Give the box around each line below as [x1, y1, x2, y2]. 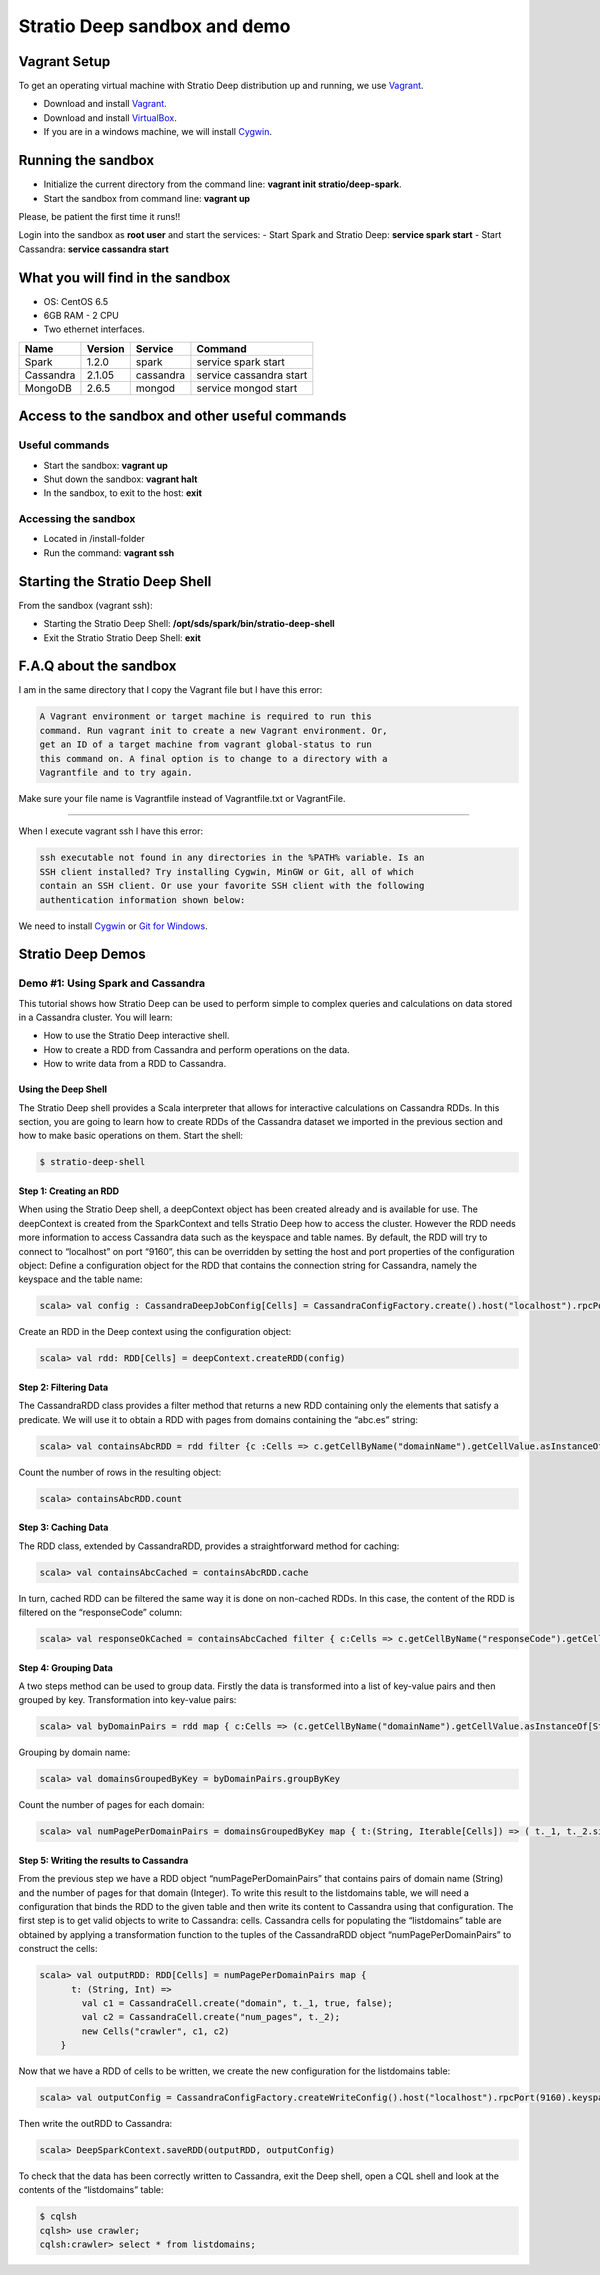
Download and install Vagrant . [43, 98, 167, 110]
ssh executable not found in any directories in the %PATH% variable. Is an [39, 852, 425, 864]
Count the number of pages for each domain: [18, 1799, 205, 1811]
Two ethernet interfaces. [43, 323, 145, 335]
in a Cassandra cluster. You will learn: [18, 1011, 174, 1024]
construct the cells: [18, 1943, 99, 1955]
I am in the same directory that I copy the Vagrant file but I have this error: [18, 684, 323, 696]
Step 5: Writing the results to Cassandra [18, 1854, 189, 1866]
